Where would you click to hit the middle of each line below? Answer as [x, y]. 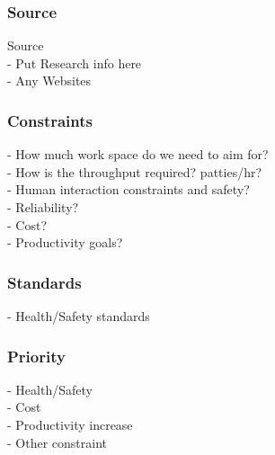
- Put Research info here [75, 62]
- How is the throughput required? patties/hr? [135, 171]
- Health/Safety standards [79, 316]
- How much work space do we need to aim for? [138, 154]
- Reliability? [43, 207]
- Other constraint [57, 442]
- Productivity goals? [65, 242]
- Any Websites [49, 80]
